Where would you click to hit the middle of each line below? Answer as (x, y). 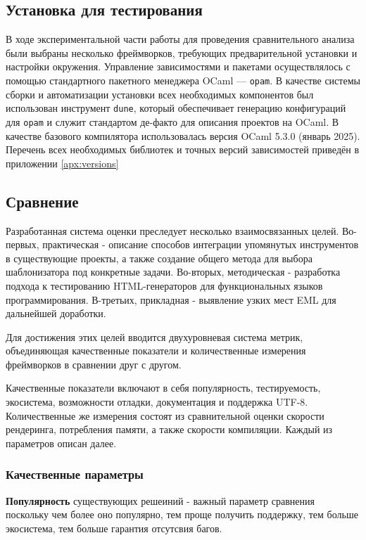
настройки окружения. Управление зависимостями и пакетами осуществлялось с (178, 66)
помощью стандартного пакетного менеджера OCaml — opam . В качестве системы (183, 80)
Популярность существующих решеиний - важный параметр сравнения (160, 500)
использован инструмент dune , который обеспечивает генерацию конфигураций (176, 108)
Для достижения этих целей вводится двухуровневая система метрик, (154, 336)
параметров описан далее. (61, 443)
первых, (23, 244)
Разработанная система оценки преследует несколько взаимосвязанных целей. (172, 230)
